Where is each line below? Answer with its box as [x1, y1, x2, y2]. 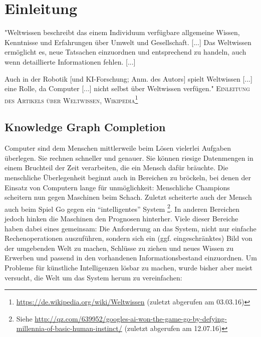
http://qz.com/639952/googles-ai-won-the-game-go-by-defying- [35, 313, 227, 323]
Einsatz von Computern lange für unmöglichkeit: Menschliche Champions [5, 182, 230, 192]
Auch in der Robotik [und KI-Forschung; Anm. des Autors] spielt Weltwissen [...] [5, 73, 252, 84]
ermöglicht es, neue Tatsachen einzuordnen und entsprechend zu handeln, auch [5, 47, 246, 57]
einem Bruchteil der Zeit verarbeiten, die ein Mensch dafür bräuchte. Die [5, 162, 228, 173]
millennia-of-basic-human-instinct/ [16, 323, 122, 333]
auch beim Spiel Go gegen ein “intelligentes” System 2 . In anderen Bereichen [5, 202, 240, 214]
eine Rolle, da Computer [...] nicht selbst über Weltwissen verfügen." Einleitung [5, 83, 250, 94]
